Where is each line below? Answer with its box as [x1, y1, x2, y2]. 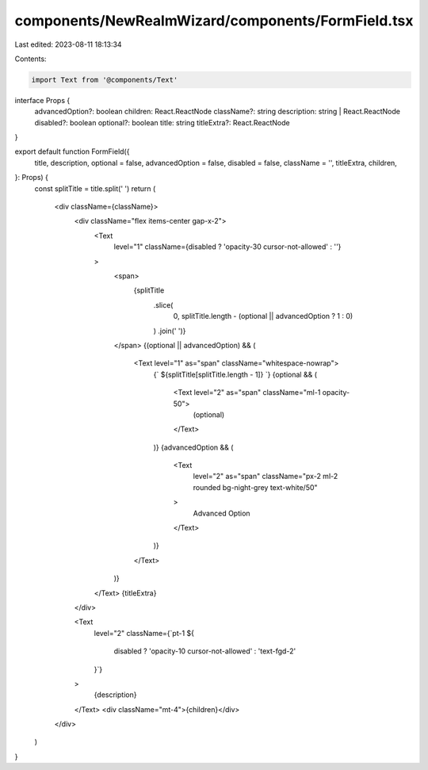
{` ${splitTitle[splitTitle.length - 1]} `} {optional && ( [153, 370, 317, 379]
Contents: [14, 54, 47, 63]
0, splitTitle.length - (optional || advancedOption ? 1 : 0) [173, 312, 353, 321]
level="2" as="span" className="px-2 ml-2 [193, 472, 338, 481]
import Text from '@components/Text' [31, 75, 178, 84]
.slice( [153, 300, 174, 309]
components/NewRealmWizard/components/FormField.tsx [14, 12, 414, 29]
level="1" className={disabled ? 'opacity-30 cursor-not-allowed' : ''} [113, 242, 342, 251]
